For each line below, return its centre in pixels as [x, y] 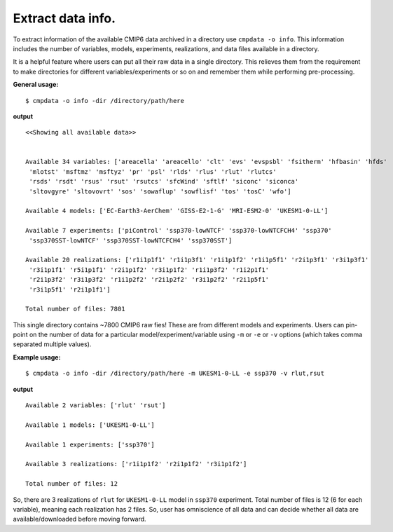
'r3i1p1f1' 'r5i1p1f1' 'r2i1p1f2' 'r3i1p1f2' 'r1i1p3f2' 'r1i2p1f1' [149, 270]
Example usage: [37, 357]
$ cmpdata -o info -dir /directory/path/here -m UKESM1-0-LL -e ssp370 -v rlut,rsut [175, 374]
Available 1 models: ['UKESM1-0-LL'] [90, 425]
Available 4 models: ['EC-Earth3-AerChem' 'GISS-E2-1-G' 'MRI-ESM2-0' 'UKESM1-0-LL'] [177, 211]
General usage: [36, 85]
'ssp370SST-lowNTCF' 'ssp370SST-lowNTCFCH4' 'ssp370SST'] [131, 240]
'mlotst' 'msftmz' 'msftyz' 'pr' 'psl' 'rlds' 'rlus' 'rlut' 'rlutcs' [153, 171]
